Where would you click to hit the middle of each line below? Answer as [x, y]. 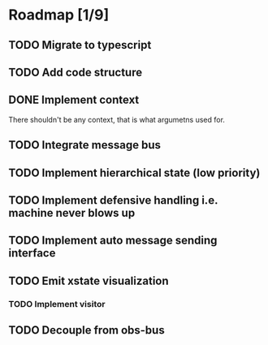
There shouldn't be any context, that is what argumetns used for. [117, 119]
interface [32, 253]
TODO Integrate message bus [84, 145]
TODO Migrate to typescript [80, 45]
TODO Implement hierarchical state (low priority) [134, 172]
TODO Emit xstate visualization [89, 280]
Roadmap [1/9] [59, 15]
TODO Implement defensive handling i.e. [113, 200]
